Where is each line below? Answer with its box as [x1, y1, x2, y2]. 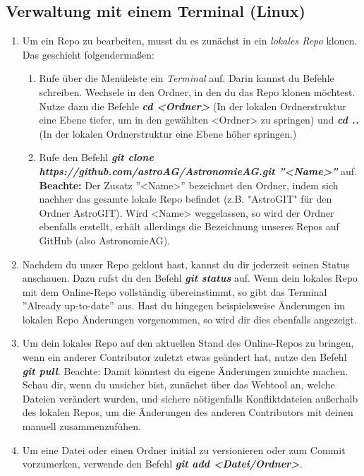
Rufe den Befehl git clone [39, 150, 154, 165]
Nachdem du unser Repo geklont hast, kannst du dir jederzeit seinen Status [22, 256, 350, 271]
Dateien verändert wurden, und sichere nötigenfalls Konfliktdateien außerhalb [22, 391, 358, 405]
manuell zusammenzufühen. [22, 419, 141, 434]
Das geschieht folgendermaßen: [22, 47, 154, 61]
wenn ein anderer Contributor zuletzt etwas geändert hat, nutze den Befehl [22, 350, 347, 364]
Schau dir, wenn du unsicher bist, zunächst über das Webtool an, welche [22, 377, 335, 392]
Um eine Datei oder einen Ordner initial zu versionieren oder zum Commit [22, 442, 346, 457]
